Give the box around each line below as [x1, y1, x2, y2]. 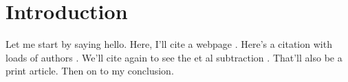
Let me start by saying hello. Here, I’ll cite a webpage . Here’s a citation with [6, 37, 332, 51]
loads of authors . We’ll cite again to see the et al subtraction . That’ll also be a [6, 50, 342, 64]
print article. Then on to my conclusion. [6, 64, 174, 78]
